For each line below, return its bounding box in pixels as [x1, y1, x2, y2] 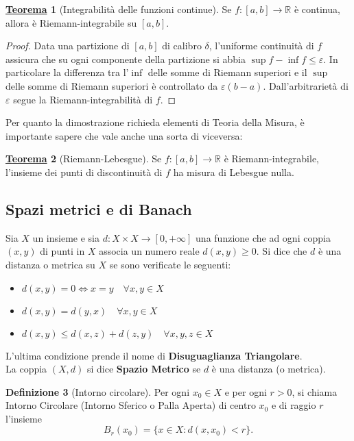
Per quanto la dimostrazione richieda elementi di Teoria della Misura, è [5, 115, 305, 129]
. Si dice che [256, 244, 307, 258]
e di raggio [271, 398, 316, 412]
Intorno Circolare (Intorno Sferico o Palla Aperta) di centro [5, 398, 256, 412]
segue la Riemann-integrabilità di [13, 92, 153, 106]
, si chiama [292, 384, 338, 399]
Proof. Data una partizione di [5, 38, 130, 53]
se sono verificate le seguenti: [109, 257, 231, 271]
